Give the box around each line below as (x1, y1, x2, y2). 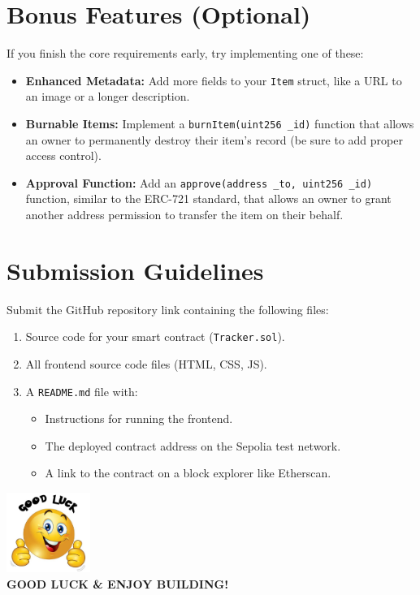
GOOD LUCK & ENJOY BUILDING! (6, 575, 229, 592)
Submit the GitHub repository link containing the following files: (6, 300, 329, 317)
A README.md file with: (25, 382, 138, 399)
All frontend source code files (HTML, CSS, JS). (25, 356, 267, 373)
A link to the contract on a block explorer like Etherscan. (45, 464, 331, 481)
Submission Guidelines (6, 253, 264, 287)
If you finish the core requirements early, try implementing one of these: (6, 45, 364, 62)
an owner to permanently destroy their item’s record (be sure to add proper (25, 131, 403, 148)
